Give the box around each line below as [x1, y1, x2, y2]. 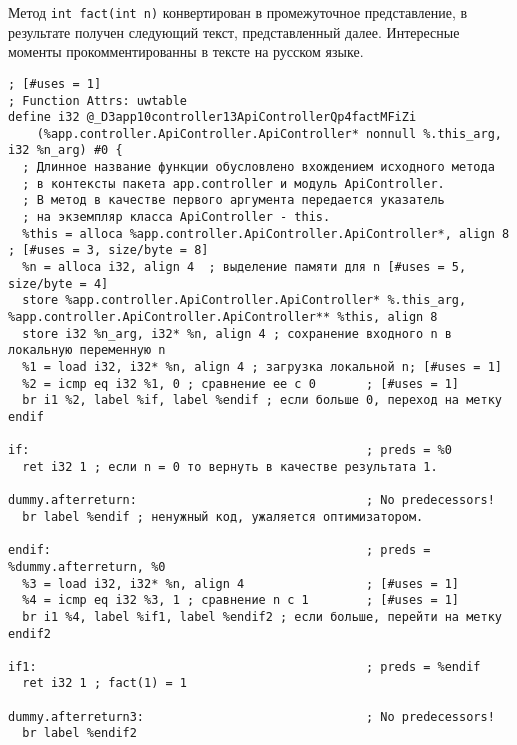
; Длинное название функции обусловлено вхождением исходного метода [22, 160, 495, 175]
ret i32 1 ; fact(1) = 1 [22, 676, 187, 691]
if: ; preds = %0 [8, 443, 452, 458]
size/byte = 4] [8, 276, 109, 291]
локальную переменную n [8, 343, 166, 358]
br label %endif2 [22, 726, 137, 741]
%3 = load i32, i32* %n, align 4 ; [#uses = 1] [22, 576, 460, 591]
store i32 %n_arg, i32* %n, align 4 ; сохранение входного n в [22, 326, 452, 341]
